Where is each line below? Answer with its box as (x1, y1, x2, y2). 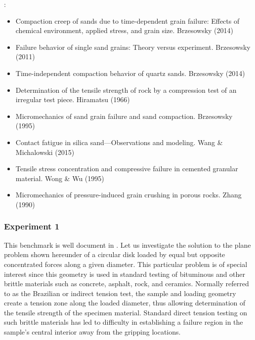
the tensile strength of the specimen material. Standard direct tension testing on (4, 307, 248, 317)
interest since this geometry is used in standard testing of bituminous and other (4, 268, 246, 279)
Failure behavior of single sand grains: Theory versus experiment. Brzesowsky (15, 41, 251, 52)
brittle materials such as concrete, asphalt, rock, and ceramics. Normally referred (4, 278, 249, 289)
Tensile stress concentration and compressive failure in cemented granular (15, 163, 238, 174)
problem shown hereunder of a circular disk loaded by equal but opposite (4, 249, 225, 260)
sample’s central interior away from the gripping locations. (4, 327, 181, 337)
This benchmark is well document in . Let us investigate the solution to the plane (4, 239, 251, 250)
